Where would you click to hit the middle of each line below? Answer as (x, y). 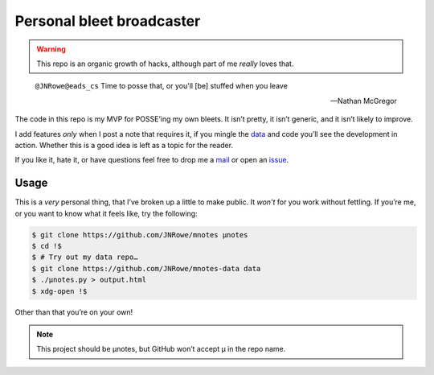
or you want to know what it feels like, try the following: (106, 213)
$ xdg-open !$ (59, 291)
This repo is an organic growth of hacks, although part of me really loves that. (165, 64)
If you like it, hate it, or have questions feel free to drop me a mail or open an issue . (152, 160)
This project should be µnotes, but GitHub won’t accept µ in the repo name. (161, 349)
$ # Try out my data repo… (85, 257)
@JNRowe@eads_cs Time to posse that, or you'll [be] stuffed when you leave (162, 86)
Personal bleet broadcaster (108, 21)
